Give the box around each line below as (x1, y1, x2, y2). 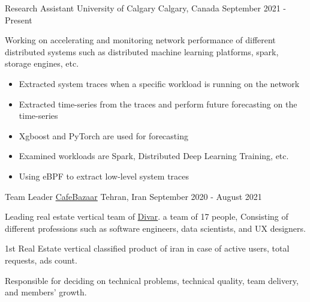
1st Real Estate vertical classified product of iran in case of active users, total (5, 242, 290, 255)
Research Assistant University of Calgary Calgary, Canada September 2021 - (5, 2, 287, 14)
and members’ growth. (5, 286, 87, 298)
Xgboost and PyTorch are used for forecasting (19, 129, 188, 142)
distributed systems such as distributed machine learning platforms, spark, (5, 45, 279, 58)
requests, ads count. (5, 253, 77, 266)
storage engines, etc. (5, 57, 79, 70)
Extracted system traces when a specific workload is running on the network (19, 77, 300, 89)
